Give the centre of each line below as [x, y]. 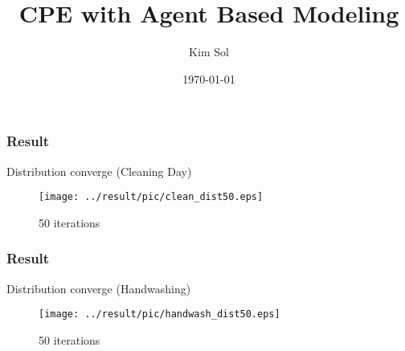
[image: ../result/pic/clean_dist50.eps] [151, 197]
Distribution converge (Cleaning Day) [99, 171]
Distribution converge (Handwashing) [99, 288]
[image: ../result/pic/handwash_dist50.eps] [160, 314]
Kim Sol [209, 52]
